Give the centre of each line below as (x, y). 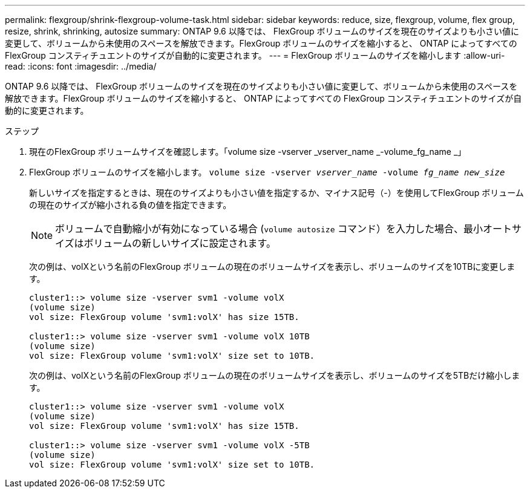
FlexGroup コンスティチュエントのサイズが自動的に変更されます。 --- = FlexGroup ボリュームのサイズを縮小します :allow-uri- (255, 55)
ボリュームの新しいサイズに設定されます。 (180, 243)
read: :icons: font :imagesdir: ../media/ (81, 66)
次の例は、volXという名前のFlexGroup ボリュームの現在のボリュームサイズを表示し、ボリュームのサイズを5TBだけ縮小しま (275, 375)
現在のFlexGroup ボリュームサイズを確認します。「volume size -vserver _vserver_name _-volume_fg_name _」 (248, 152)
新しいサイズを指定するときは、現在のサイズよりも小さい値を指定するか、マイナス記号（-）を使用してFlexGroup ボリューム (276, 193)
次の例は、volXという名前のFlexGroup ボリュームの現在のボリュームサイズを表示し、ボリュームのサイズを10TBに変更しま (272, 266)
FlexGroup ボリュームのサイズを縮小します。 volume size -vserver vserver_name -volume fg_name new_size (267, 172)
